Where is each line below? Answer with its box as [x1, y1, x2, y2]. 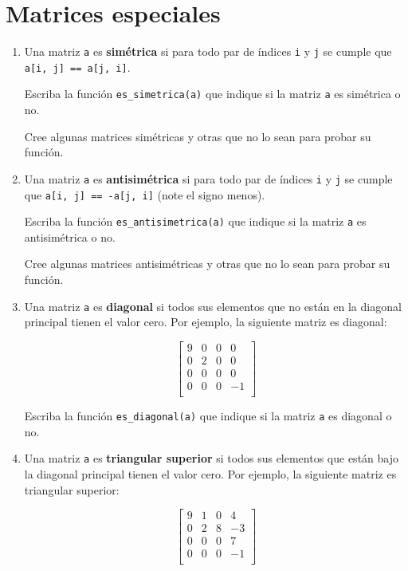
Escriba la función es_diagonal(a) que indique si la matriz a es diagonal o [24, 408, 392, 424]
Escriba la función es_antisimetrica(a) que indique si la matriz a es [24, 213, 367, 230]
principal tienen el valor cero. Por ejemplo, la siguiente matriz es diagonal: [24, 313, 387, 330]
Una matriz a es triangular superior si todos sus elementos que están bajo [24, 450, 398, 467]
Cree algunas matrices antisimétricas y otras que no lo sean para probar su [24, 255, 390, 272]
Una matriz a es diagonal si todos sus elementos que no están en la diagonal [24, 297, 402, 314]
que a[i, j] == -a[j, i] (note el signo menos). [24, 186, 265, 203]
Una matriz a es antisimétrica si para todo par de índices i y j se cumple [24, 170, 393, 187]
